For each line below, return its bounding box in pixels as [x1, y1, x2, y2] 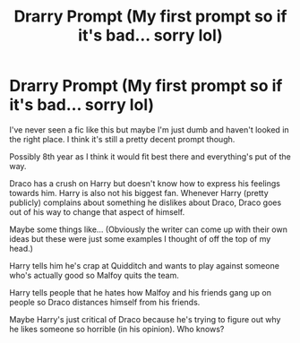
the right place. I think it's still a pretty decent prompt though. [9, 133, 236, 144]
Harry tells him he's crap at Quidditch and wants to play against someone [9, 260, 280, 270]
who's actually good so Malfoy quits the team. [9, 270, 179, 280]
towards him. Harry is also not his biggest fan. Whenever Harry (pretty [9, 187, 269, 198]
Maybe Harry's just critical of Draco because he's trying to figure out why [9, 313, 281, 324]
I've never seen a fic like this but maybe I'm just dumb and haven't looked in [9, 124, 289, 135]
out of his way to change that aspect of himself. [9, 206, 185, 217]
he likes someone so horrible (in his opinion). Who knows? [9, 323, 225, 334]
